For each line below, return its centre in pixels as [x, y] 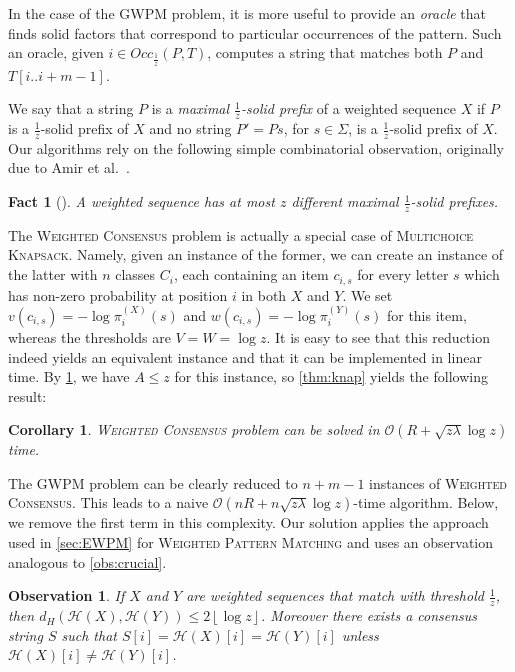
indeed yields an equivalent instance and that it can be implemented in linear [245, 356]
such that [89, 634]
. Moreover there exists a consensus [369, 615]
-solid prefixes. [454, 201]
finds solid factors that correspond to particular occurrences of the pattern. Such [255, 32]
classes [135, 274]
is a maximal [190, 108]
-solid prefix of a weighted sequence [349, 108]
